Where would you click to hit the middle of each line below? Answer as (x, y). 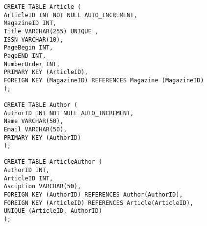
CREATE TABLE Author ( (40, 105)
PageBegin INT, (28, 48)
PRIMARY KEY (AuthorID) (42, 138)
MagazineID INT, (30, 23)
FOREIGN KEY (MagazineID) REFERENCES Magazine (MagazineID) (104, 80)
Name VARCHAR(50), (34, 121)
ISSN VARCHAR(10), (34, 39)
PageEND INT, (25, 56)
